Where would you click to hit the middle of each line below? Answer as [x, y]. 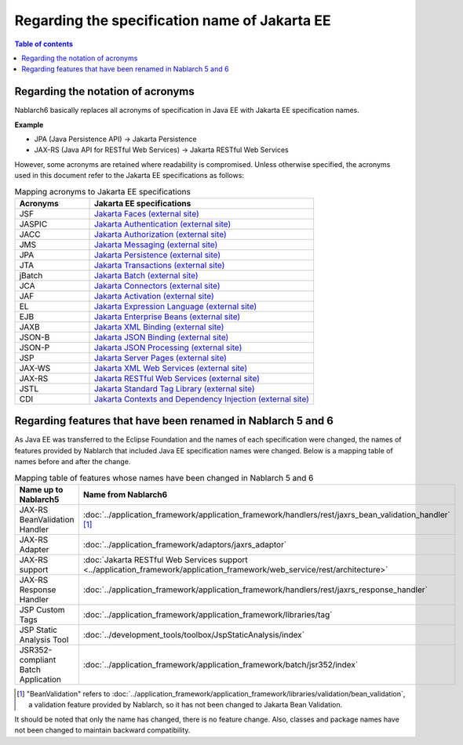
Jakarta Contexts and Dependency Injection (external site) [202, 398]
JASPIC [33, 223]
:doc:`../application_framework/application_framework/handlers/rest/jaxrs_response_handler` [255, 590]
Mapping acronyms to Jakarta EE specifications [103, 191]
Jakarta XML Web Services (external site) [171, 368]
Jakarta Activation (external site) [154, 296]
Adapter [34, 550]
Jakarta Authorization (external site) [160, 234]
